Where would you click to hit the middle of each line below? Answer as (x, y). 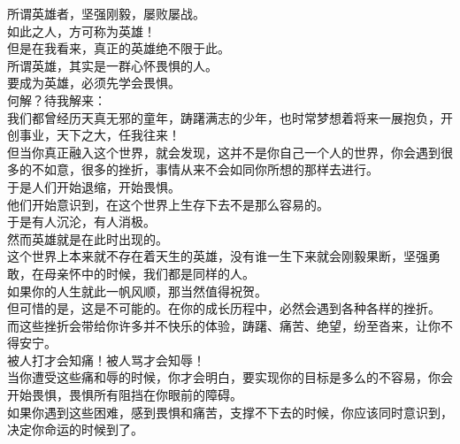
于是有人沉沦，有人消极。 (81, 222)
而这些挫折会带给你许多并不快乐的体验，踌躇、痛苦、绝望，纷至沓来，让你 (224, 325)
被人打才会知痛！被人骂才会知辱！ (106, 360)
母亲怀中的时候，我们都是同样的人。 (149, 273)
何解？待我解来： (57, 100)
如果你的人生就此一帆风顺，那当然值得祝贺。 (137, 291)
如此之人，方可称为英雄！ (81, 31)
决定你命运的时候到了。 (75, 429)
